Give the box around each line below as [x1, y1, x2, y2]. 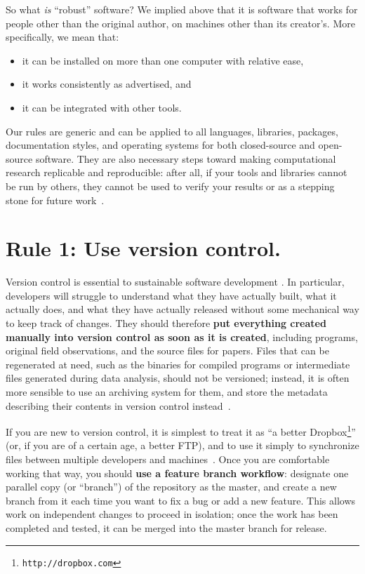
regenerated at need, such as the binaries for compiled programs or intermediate [6, 356, 350, 371]
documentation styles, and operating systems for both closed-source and [6, 138, 315, 152]
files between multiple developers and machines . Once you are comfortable [6, 452, 330, 467]
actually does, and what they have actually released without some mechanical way [6, 302, 359, 316]
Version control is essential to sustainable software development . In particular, [6, 274, 345, 289]
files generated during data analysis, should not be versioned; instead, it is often [6, 371, 350, 385]
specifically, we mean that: [6, 29, 119, 44]
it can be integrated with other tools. [22, 100, 182, 114]
